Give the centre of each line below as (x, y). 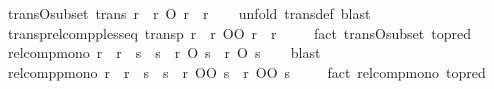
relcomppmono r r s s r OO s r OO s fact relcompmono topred (246, 71)
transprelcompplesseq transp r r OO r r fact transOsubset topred (239, 32)
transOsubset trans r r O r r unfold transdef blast (189, 13)
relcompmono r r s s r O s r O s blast (164, 52)
